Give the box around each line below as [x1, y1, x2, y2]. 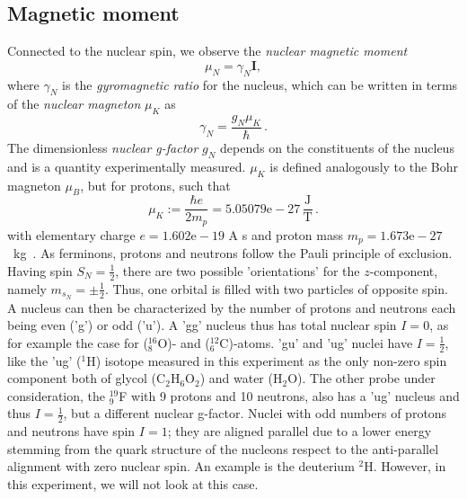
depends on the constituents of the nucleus [220, 138, 454, 157]
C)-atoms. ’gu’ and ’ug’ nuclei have [219, 333, 413, 352]
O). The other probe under [287, 369, 436, 388]
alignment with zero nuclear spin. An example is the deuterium [7, 457, 355, 476]
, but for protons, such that [80, 175, 231, 194]
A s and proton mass [228, 225, 343, 244]
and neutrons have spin [7, 422, 136, 441]
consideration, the [7, 386, 106, 405]
